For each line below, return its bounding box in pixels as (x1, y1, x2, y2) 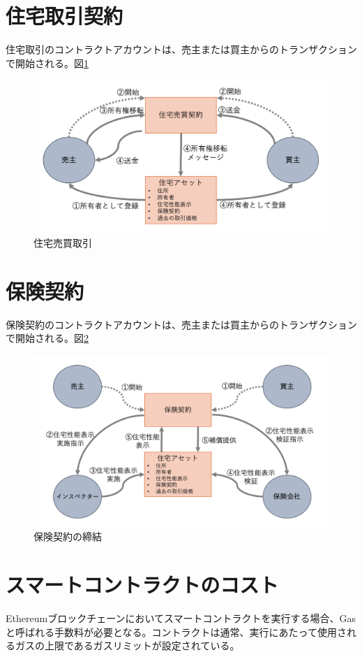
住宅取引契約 (6, 1, 123, 30)
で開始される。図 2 (6, 331, 89, 345)
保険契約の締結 (33, 529, 102, 544)
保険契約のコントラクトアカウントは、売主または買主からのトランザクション (6, 317, 357, 331)
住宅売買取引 (33, 235, 92, 250)
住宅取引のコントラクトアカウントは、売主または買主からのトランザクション (6, 42, 357, 57)
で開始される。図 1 (6, 55, 89, 70)
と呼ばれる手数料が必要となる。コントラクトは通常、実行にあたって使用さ (6, 624, 347, 639)
